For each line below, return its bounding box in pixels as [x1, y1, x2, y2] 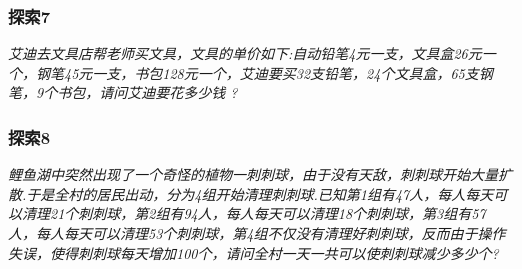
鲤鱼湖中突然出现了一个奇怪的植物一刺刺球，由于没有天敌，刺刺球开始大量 [8, 164, 498, 185]
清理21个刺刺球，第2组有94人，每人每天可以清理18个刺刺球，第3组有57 [21, 203, 486, 224]
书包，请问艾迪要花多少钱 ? [57, 82, 238, 103]
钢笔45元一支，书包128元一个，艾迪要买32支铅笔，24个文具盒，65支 [35, 62, 479, 83]
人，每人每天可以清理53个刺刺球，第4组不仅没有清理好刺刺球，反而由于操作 [8, 223, 506, 243]
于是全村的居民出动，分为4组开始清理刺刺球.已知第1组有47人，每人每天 [26, 183, 494, 204]
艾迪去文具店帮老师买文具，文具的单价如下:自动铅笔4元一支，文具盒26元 [8, 43, 482, 64]
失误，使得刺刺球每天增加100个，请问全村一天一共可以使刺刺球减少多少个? [8, 242, 499, 263]
